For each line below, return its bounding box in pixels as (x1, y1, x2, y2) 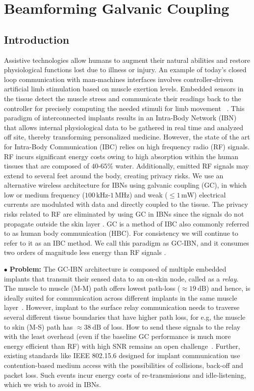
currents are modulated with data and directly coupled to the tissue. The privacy (4, 199, 248, 209)
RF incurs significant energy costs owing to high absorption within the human (4, 151, 239, 161)
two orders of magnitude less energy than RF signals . (4, 247, 166, 257)
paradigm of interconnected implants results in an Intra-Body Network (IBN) (4, 112, 237, 123)
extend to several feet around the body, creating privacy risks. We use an (4, 170, 224, 180)
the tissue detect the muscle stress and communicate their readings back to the (4, 93, 241, 103)
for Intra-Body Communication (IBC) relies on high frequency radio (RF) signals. (4, 141, 250, 151)
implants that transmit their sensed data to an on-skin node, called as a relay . (4, 273, 239, 283)
